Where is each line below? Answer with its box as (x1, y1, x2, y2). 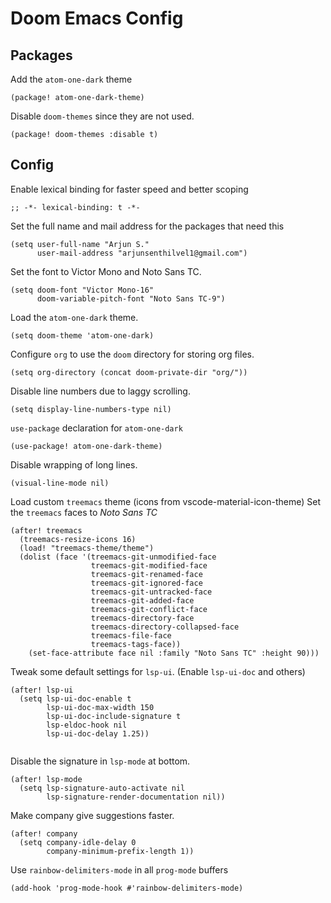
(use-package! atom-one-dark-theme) (10, 441, 163, 451)
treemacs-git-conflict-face (90, 604, 208, 614)
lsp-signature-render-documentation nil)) (46, 792, 226, 802)
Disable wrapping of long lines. (10, 458, 138, 471)
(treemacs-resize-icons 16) (19, 534, 137, 544)
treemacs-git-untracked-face (90, 587, 213, 597)
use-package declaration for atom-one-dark (10, 422, 183, 434)
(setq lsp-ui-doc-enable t (19, 693, 132, 704)
